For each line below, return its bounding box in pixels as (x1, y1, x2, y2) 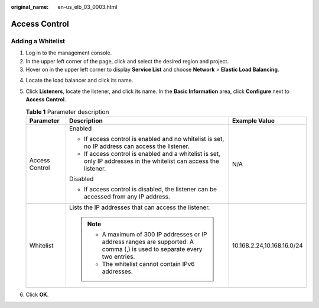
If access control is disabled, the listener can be (83, 185, 217, 193)
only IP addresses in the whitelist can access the (83, 157, 220, 165)
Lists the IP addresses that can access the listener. (69, 203, 210, 211)
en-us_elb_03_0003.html (57, 4, 118, 10)
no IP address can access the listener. (83, 142, 190, 150)
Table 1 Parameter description (25, 107, 109, 115)
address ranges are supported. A (102, 238, 194, 246)
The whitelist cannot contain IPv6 (102, 259, 195, 268)
